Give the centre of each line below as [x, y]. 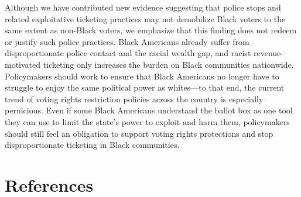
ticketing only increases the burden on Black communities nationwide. [168, 64]
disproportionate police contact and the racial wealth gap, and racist [128, 53]
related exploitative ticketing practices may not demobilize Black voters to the [145, 18]
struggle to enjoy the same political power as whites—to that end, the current [145, 87]
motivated [23, 64]
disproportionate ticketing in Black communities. [92, 145]
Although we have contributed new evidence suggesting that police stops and [143, 7]
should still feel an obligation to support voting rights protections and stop [139, 133]
